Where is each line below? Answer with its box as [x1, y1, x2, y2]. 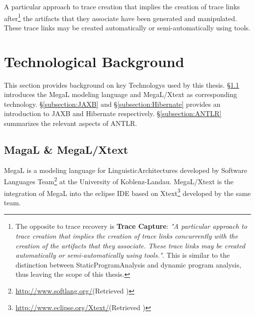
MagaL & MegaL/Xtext [4, 142, 128, 157]
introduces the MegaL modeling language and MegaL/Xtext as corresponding [4, 89, 237, 99]
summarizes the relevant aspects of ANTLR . [4, 118, 137, 128]
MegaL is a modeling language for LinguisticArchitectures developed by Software [4, 165, 247, 175]
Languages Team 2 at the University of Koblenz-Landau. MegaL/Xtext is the [4, 175, 234, 186]
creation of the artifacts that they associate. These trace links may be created [15, 240, 245, 250]
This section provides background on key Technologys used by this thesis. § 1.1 [4, 79, 239, 90]
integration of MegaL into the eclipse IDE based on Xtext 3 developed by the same [4, 186, 251, 198]
